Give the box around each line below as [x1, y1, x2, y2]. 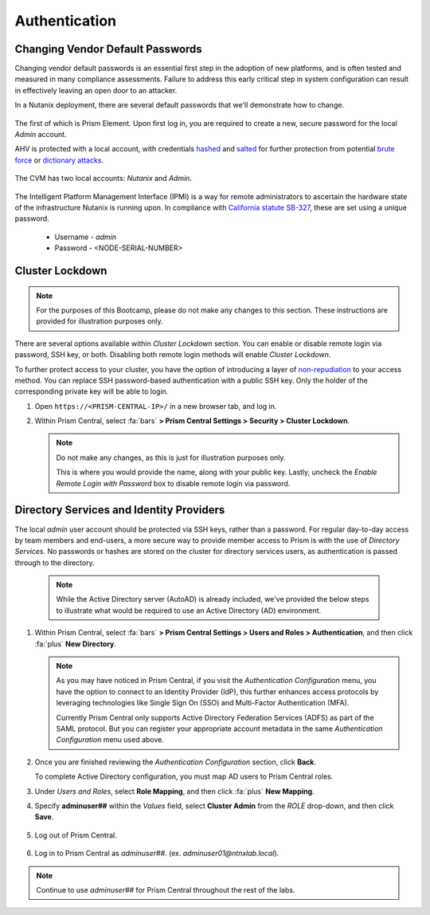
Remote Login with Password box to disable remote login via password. [56, 478, 291, 488]
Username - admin [54, 232, 117, 242]
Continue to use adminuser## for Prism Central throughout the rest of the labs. [36, 885, 295, 894]
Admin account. [14, 130, 67, 139]
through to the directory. [14, 558, 95, 567]
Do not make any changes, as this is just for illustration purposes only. [56, 453, 286, 462]
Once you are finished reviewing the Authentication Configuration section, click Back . [34, 757, 316, 767]
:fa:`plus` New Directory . [34, 638, 117, 649]
